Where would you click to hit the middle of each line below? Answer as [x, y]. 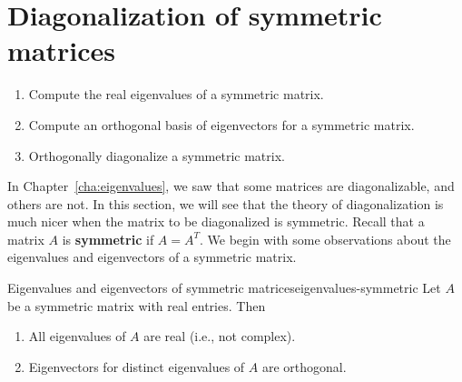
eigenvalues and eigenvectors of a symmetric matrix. [152, 257]
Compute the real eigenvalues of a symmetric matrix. [176, 94]
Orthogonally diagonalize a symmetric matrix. [157, 155]
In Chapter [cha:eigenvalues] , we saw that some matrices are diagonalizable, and [231, 186]
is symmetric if [108, 239]
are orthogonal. [304, 366]
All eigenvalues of [77, 336]
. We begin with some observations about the [325, 239]
